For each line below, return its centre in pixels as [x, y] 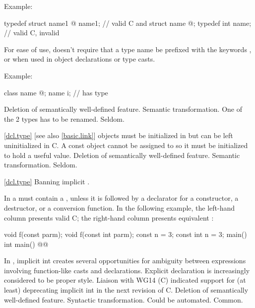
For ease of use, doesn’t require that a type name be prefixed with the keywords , [128, 49]
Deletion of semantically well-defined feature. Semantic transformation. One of [123, 109]
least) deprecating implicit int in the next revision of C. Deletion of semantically [126, 290]
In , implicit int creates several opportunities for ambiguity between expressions [125, 261]
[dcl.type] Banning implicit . [47, 181]
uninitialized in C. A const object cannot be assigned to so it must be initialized [126, 145]
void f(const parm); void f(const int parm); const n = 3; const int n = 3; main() [126, 234]
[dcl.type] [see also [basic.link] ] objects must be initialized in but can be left [119, 135]
